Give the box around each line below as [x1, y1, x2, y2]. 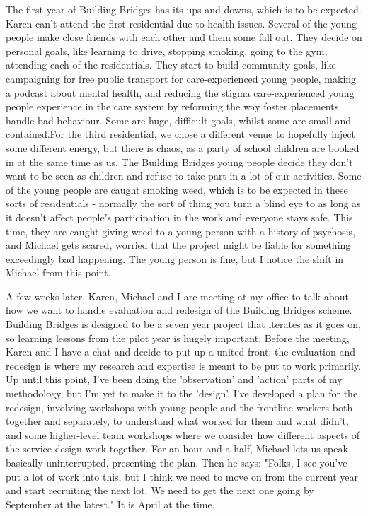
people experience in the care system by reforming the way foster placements [6, 99, 339, 114]
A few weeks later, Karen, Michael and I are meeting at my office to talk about [6, 288, 350, 303]
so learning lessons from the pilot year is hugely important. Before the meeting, [6, 330, 350, 345]
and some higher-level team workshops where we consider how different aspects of [6, 427, 360, 442]
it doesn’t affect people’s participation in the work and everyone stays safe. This [6, 209, 353, 224]
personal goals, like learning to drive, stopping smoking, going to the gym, [6, 43, 328, 58]
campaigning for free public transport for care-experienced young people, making [6, 71, 357, 86]
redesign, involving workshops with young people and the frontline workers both [6, 399, 353, 414]
